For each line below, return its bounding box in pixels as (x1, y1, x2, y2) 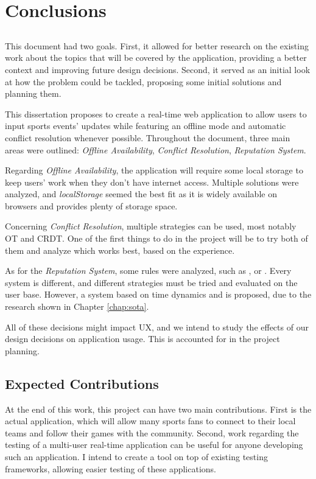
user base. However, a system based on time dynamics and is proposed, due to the (5, 288, 312, 301)
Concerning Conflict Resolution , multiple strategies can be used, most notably (5, 220, 297, 233)
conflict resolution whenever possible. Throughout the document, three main (5, 131, 290, 144)
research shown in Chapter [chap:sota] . (5, 300, 149, 313)
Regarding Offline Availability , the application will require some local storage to (5, 164, 303, 177)
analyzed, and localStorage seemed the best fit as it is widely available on (5, 187, 277, 200)
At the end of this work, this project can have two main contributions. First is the (5, 402, 312, 415)
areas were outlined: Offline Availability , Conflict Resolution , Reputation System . (5, 143, 306, 156)
